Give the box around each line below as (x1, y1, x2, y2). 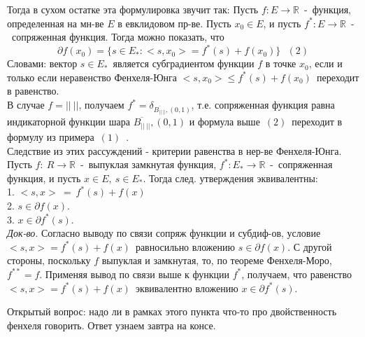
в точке (265, 56, 296, 71)
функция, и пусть (7, 170, 81, 185)
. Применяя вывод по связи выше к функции (39, 266, 230, 281)
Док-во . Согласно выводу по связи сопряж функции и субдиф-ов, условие (7, 226, 321, 240)
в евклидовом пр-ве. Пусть (117, 15, 231, 30)
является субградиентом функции (113, 56, 255, 71)
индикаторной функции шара (7, 114, 130, 129)
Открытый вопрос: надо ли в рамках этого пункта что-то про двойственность (7, 304, 337, 319)
